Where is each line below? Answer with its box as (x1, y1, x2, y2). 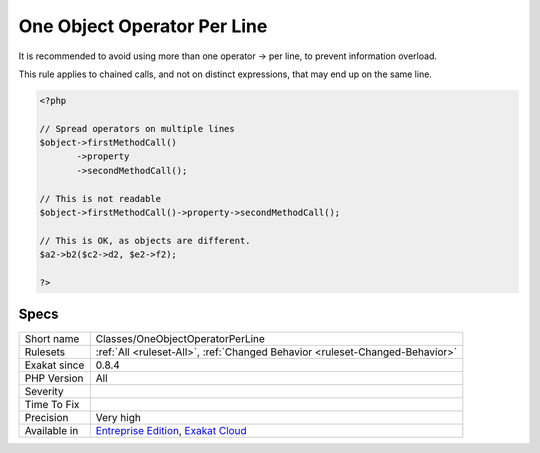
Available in (24, 423, 79, 437)
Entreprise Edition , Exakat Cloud (95, 423, 247, 437)
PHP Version (24, 371, 84, 385)
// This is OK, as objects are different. (39, 235, 251, 246)
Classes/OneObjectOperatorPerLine (95, 331, 265, 345)
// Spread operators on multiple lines (39, 123, 235, 134)
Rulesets (24, 345, 65, 359)
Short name (24, 331, 80, 345)
